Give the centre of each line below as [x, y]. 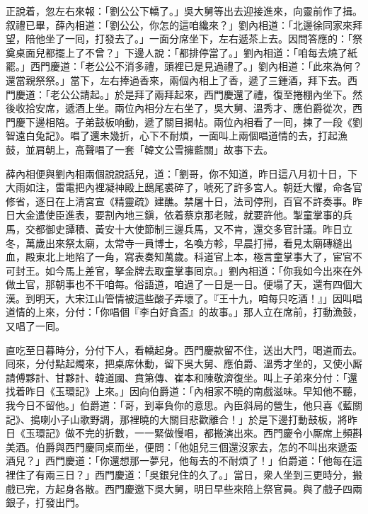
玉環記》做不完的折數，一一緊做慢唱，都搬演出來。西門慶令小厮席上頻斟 [194, 433]
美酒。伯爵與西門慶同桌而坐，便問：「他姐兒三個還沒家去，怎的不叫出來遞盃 [182, 446]
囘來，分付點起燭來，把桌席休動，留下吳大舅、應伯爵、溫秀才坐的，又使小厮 [184, 364]
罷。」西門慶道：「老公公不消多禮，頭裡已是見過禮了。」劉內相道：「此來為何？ [184, 66]
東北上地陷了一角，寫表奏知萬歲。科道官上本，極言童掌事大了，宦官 [194, 257]
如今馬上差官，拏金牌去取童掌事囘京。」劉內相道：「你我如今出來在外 [203, 270]
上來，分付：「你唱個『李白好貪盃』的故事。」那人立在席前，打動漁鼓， [199, 312]
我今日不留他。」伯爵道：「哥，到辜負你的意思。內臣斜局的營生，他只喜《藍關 [184, 405]
